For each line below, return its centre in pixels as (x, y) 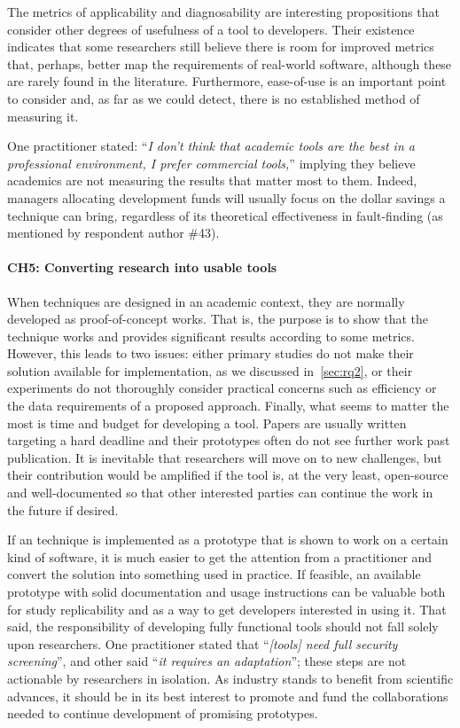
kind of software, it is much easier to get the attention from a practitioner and (220, 556)
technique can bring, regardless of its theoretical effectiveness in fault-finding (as (225, 215)
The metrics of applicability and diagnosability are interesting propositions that (223, 12)
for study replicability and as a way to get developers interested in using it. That (227, 609)
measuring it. (43, 116)
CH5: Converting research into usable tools (142, 267)
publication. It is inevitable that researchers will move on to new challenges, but (225, 457)
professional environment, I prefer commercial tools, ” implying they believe (211, 163)
